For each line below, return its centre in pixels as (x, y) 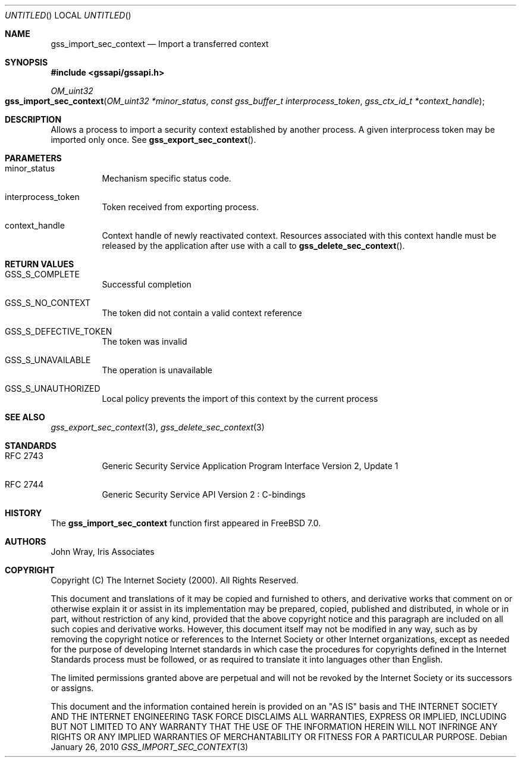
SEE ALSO (25, 417)
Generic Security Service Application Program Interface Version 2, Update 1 (250, 466)
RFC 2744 (24, 484)
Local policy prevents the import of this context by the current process (240, 399)
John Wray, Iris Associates (103, 552)
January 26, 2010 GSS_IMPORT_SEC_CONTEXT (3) (150, 747)
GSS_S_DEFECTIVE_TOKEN (59, 331)
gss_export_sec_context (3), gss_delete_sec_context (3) (158, 427)
